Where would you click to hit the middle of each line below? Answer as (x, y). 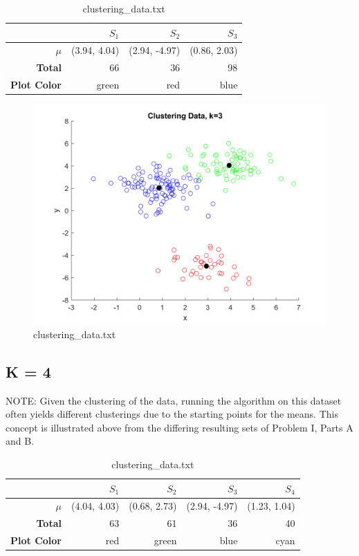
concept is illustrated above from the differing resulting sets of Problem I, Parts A (179, 427)
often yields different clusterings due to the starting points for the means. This (172, 414)
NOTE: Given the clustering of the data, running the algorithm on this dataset (174, 400)
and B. (20, 441)
